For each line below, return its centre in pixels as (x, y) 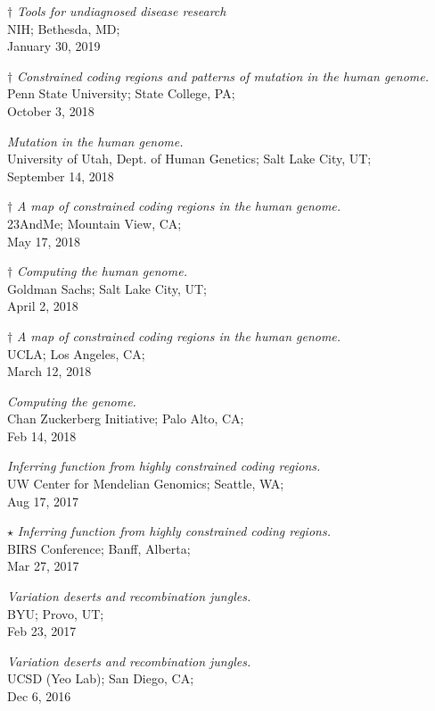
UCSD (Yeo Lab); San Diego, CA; (101, 678)
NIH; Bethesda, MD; (64, 28)
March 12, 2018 (49, 371)
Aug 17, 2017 (43, 501)
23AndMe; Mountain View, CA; (94, 223)
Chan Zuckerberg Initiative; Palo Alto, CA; (126, 418)
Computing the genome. (72, 401)
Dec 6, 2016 (39, 696)
